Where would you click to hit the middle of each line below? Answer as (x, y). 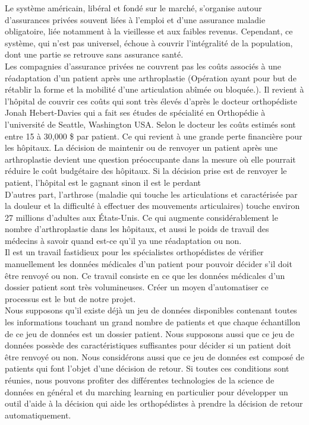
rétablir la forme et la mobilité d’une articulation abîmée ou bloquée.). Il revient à (154, 89)
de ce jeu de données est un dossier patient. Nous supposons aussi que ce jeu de (149, 333)
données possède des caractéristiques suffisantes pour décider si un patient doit (148, 345)
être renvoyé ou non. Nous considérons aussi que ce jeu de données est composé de (154, 356)
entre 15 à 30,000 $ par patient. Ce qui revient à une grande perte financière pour (154, 136)
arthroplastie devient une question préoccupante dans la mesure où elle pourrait (150, 159)
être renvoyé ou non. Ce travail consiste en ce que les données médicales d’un (145, 275)
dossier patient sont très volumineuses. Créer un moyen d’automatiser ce (137, 287)
